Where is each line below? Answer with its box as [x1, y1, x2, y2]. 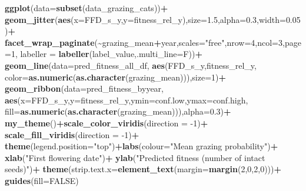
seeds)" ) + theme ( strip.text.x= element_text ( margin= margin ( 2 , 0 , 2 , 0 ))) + [5, 163, 282, 175]
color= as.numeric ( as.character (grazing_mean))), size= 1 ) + [5, 71, 227, 83]
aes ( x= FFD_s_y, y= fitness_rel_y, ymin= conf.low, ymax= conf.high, [5, 93, 248, 106]
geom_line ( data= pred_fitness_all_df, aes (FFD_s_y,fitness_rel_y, [5, 59, 257, 71]
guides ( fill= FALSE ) [5, 174, 79, 186]
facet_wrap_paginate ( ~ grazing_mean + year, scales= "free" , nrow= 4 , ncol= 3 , [5, 36, 285, 48]
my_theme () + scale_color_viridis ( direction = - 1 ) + [5, 116, 208, 129]
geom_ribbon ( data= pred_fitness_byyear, [5, 82, 164, 95]
